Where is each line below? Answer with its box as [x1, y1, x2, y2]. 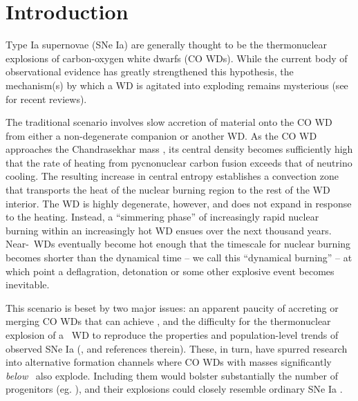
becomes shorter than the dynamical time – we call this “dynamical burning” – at [6, 250, 352, 265]
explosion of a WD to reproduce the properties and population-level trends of [6, 328, 339, 342]
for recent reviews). [6, 91, 87, 106]
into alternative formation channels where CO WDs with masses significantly [6, 355, 332, 369]
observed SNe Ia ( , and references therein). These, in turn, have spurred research [6, 341, 348, 355]
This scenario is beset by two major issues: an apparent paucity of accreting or [6, 300, 339, 315]
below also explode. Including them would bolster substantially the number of [6, 368, 339, 382]
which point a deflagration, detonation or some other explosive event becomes [6, 263, 335, 278]
